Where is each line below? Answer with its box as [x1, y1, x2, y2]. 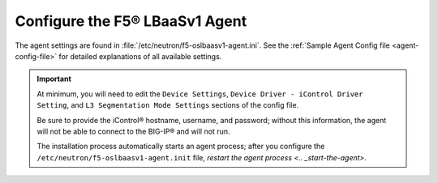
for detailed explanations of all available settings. [58, 51, 222, 61]
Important [36, 74, 72, 84]
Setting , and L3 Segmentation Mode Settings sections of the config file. [36, 100, 299, 110]
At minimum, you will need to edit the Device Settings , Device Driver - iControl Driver [36, 89, 363, 99]
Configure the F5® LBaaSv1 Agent [15, 12, 247, 30]
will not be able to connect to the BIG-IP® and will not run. [36, 126, 230, 136]
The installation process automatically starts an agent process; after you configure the [36, 142, 325, 151]
